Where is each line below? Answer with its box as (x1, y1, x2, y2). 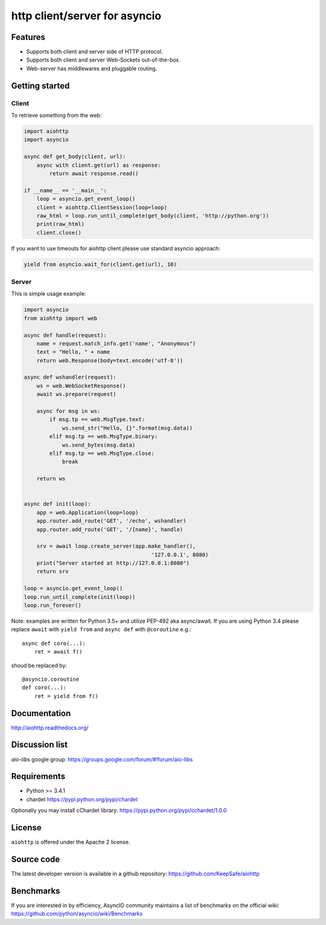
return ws (36, 475, 66, 482)
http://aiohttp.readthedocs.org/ (11, 724, 89, 731)
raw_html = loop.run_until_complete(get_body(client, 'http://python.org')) (36, 212, 269, 219)
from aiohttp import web (24, 314, 98, 322)
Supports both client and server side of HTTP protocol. (26, 48, 163, 56)
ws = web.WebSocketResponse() (36, 382, 126, 389)
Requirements (11, 771, 66, 781)
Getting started (11, 80, 70, 91)
